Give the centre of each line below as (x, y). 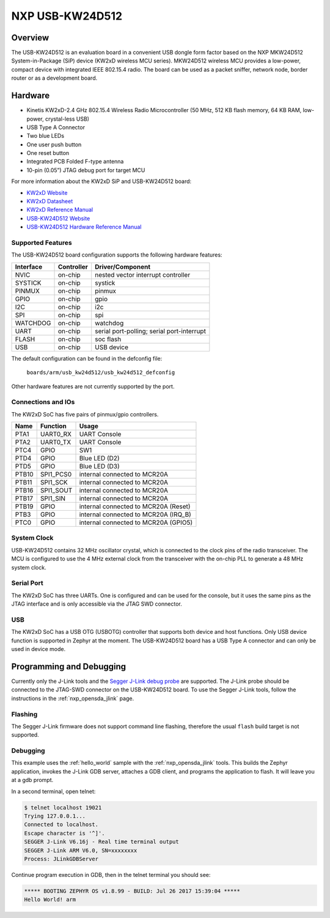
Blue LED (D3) (100, 467)
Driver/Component (123, 266)
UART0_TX (56, 442)
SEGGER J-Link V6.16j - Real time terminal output (102, 842)
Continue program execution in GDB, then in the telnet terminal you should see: (111, 875)
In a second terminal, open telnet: (53, 791)
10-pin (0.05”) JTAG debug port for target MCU (86, 170)
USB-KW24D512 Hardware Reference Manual (84, 227)
